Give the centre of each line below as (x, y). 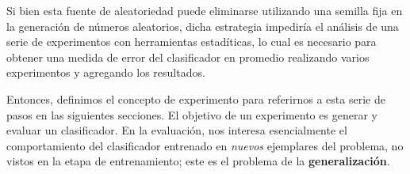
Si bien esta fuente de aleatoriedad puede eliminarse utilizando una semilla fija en (205, 10)
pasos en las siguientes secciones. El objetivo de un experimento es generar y (192, 114)
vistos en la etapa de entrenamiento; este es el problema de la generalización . (198, 161)
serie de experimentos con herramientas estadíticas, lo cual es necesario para (192, 42)
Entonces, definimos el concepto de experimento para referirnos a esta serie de (196, 98)
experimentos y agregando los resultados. (106, 72)
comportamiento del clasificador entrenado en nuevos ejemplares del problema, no (205, 145)
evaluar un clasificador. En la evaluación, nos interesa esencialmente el (177, 130)
